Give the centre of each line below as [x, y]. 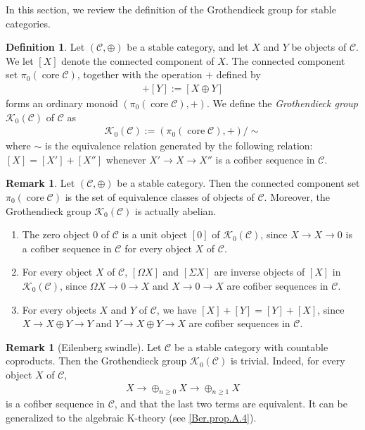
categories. [28, 23]
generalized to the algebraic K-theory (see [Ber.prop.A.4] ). [131, 417]
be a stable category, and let [188, 47]
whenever [126, 159]
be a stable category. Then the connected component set [238, 183]
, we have [177, 309]
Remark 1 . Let [40, 183]
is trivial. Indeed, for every [288, 361]
